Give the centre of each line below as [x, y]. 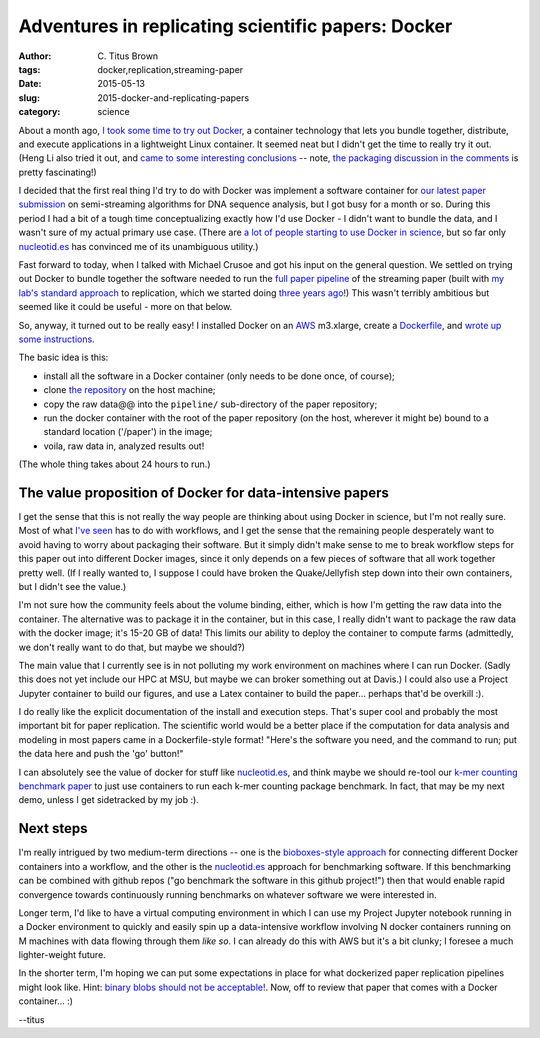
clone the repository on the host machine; [129, 390]
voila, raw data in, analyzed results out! [124, 446]
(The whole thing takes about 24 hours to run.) [114, 464]
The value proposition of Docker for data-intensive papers [204, 492]
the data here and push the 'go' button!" [101, 754]
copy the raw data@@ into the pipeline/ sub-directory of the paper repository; [210, 404]
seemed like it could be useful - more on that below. [125, 307]
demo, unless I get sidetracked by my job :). [108, 800]
